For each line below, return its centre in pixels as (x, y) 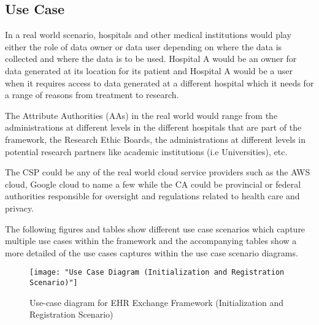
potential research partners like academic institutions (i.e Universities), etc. (146, 151)
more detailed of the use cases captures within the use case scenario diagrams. (152, 252)
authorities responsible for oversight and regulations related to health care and (152, 196)
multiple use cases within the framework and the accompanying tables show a (151, 241)
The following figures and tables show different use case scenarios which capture (155, 228)
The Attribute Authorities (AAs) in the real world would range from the (141, 115)
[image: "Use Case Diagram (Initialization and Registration (157, 273)
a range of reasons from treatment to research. (92, 95)
